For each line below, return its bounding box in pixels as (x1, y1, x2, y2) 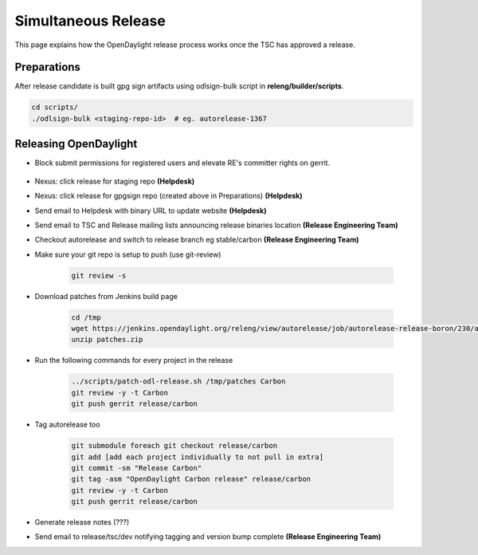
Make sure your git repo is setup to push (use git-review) (34, 250, 221, 259)
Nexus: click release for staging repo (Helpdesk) (34, 176, 195, 186)
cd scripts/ (31, 103, 79, 112)
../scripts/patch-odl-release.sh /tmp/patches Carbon (71, 377, 286, 386)
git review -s (71, 271, 127, 280)
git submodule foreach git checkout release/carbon (71, 441, 278, 451)
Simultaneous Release (14, 12, 167, 30)
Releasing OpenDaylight (14, 137, 138, 151)
